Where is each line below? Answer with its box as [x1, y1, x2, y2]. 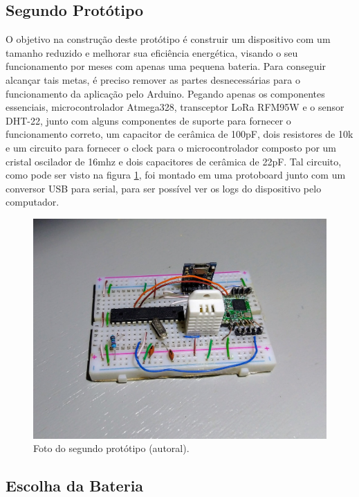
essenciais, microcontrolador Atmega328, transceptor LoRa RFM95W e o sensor [6, 100, 344, 114]
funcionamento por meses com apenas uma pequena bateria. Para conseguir [6, 59, 326, 73]
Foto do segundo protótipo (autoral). [33, 441, 190, 455]
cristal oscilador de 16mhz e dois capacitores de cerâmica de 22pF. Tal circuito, [6, 154, 342, 168]
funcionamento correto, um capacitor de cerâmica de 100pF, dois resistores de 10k [6, 127, 353, 141]
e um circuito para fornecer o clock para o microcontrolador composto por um [6, 140, 336, 154]
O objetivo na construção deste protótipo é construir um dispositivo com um [6, 32, 331, 46]
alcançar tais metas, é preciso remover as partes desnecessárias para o [6, 72, 300, 87]
